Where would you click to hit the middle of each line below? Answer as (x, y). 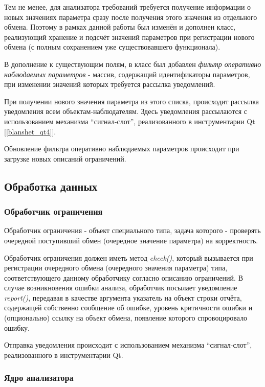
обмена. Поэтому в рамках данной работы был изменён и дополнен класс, (120, 27)
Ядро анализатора (39, 378)
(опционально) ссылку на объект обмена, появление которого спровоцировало (126, 318)
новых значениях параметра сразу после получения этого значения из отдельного (131, 17)
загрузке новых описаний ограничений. (65, 158)
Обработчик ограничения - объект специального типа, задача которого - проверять (132, 230)
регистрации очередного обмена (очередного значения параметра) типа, (116, 268)
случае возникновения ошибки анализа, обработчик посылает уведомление (121, 288)
